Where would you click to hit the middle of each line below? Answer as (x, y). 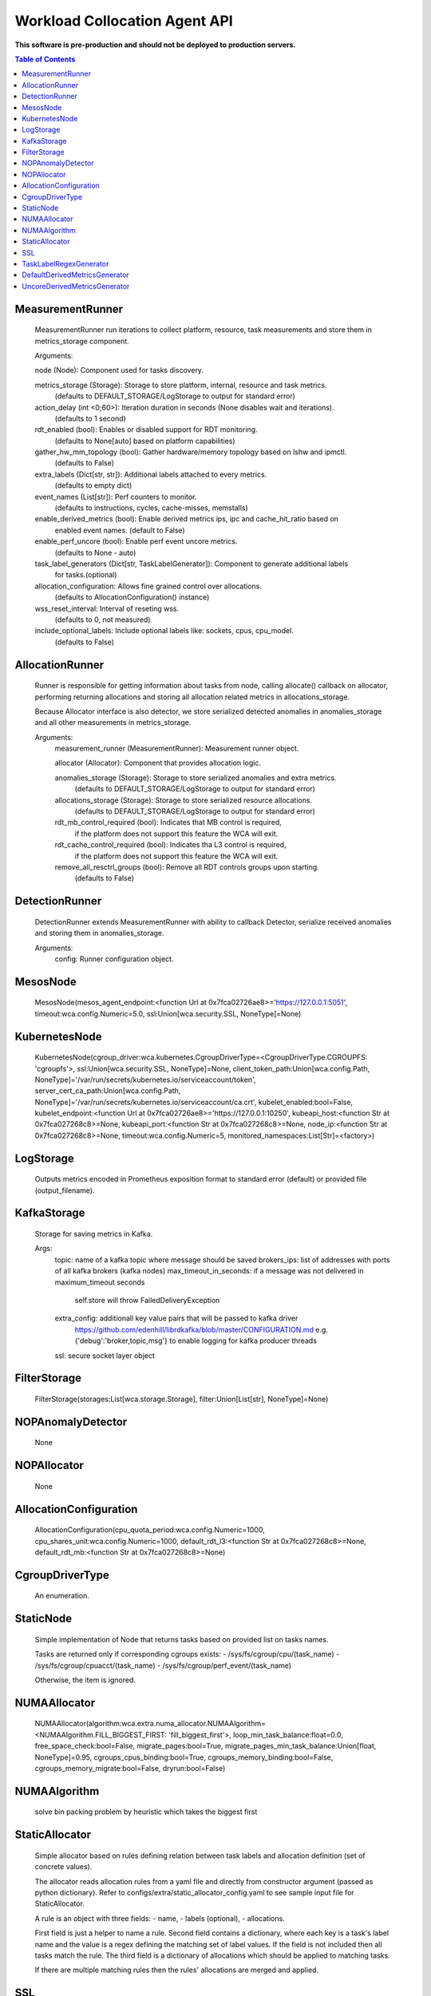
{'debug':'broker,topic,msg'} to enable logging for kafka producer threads (196, 1341)
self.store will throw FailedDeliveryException (147, 1301)
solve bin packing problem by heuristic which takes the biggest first (146, 1812)
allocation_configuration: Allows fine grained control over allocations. (148, 586)
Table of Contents (45, 59)
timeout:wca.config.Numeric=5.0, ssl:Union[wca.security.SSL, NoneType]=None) (168, 1013)
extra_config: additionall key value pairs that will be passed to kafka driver (176, 1318)
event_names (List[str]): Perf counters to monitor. (116, 497)
